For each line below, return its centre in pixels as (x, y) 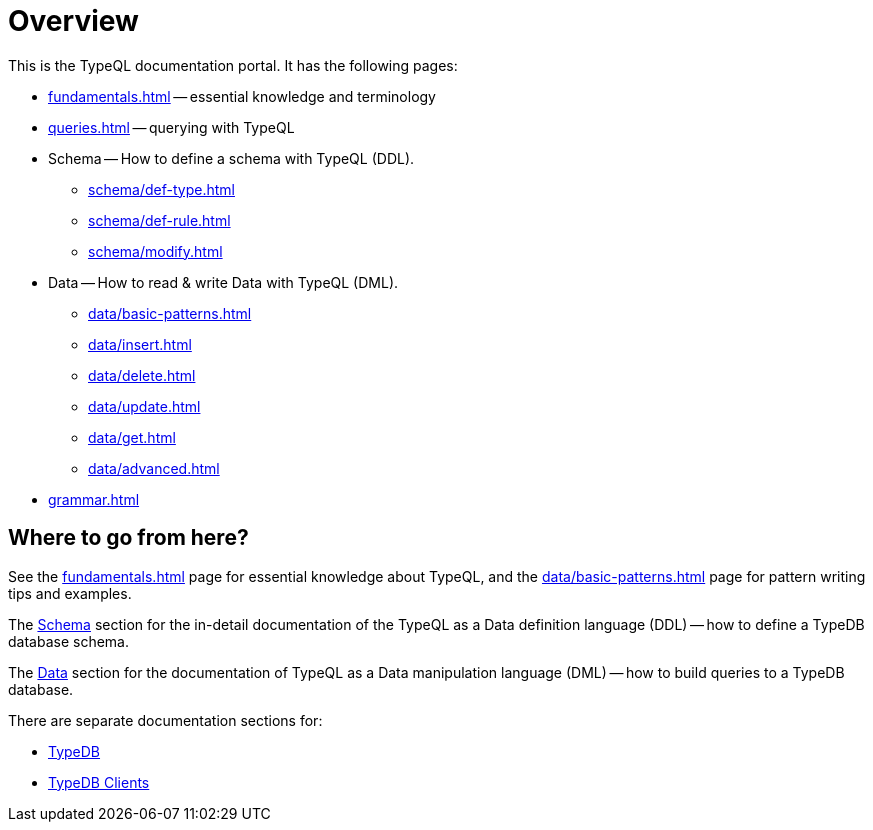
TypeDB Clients (99, 782)
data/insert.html (140, 344)
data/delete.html (142, 375)
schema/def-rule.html (159, 220)
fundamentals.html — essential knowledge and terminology (242, 96)
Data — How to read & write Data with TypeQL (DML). (223, 282)
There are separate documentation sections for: (165, 720)
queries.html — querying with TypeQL (171, 127)
